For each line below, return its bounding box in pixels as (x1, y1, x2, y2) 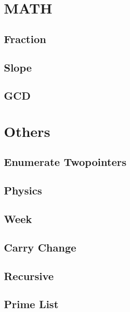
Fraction (4, 31, 47, 46)
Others (4, 121, 50, 141)
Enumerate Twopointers (4, 154, 127, 169)
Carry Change (4, 239, 77, 254)
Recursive (4, 268, 54, 283)
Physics (4, 183, 42, 198)
